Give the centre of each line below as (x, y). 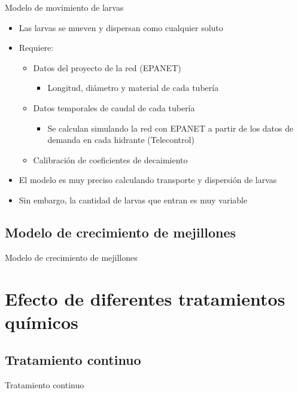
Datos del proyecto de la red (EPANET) (107, 67)
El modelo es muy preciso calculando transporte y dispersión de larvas (148, 180)
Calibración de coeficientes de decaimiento (110, 159)
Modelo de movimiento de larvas (64, 7)
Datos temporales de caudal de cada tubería (114, 107)
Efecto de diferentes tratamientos (145, 298)
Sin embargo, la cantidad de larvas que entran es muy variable (133, 199)
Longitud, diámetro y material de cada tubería (133, 88)
